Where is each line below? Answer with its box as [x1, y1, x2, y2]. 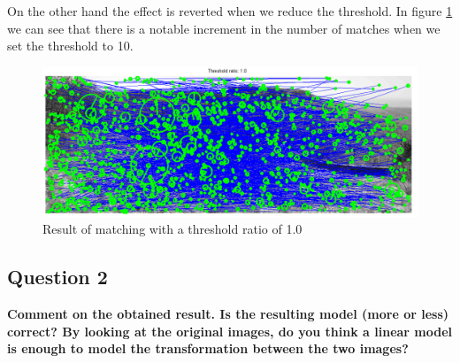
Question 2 [7, 263, 108, 290]
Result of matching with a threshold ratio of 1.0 [42, 220, 303, 238]
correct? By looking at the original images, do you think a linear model [7, 321, 453, 340]
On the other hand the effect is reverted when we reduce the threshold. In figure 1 [7, 2, 453, 19]
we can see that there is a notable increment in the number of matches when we [7, 19, 441, 37]
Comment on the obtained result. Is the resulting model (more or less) [7, 305, 449, 323]
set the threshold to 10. [7, 36, 134, 55]
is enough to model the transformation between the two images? [7, 339, 409, 358]
